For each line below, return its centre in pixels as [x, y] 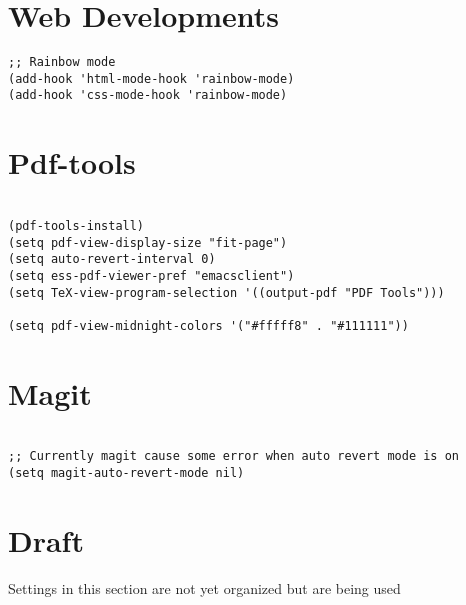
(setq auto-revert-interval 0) [112, 259]
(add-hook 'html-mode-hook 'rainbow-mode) [151, 78]
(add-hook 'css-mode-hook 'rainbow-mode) [148, 95]
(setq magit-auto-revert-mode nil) [126, 472]
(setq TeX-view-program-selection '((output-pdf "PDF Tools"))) [226, 292]
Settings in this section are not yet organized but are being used [204, 587]
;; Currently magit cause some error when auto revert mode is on [234, 456]
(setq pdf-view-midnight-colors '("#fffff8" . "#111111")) [208, 325]
